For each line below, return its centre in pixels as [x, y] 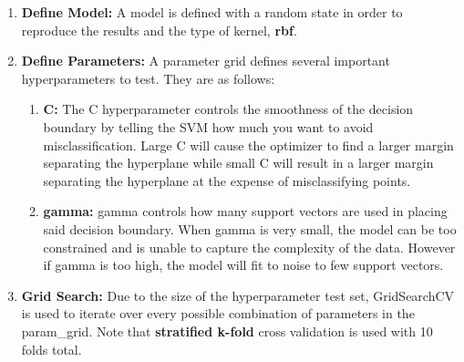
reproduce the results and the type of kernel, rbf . [159, 30]
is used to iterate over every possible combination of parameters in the [218, 313]
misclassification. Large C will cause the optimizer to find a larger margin [248, 145]
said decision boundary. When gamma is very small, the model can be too [250, 228]
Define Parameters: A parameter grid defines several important [206, 61]
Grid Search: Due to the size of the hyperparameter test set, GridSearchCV [238, 295]
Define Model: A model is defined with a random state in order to [212, 12]
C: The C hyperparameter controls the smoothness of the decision [228, 109]
